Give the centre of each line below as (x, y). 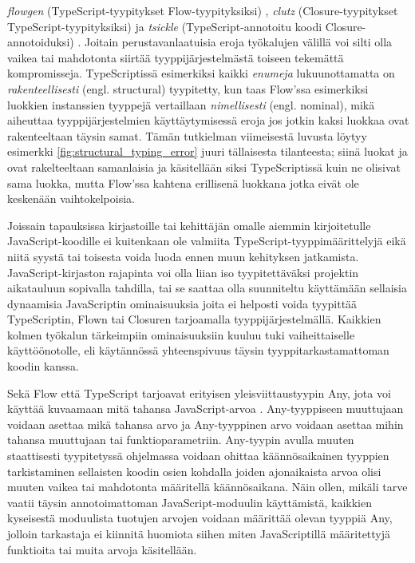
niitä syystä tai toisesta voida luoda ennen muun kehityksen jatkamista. (183, 256)
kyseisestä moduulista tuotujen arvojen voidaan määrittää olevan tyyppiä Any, (200, 518)
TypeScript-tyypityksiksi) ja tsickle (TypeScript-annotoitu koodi (165, 26)
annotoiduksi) (41, 42)
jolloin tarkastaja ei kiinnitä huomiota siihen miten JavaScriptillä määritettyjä (199, 533)
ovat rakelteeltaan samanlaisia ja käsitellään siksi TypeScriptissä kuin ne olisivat (204, 167)
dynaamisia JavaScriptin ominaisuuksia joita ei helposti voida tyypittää (182, 303)
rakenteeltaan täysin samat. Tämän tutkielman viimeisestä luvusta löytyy (187, 135)
